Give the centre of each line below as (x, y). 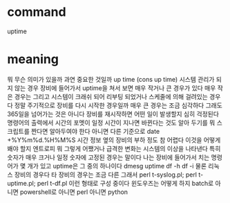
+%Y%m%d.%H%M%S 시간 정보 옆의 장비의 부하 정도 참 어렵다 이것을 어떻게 (114, 140)
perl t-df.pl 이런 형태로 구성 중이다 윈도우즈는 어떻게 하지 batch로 (125, 183)
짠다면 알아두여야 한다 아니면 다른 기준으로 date (95, 131)
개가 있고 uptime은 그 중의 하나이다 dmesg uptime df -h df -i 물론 (117, 166)
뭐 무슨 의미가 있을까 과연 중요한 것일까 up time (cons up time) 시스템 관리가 (111, 79)
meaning (33, 59)
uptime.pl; (21, 183)
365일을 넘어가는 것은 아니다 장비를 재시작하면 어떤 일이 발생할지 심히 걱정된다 (113, 114)
